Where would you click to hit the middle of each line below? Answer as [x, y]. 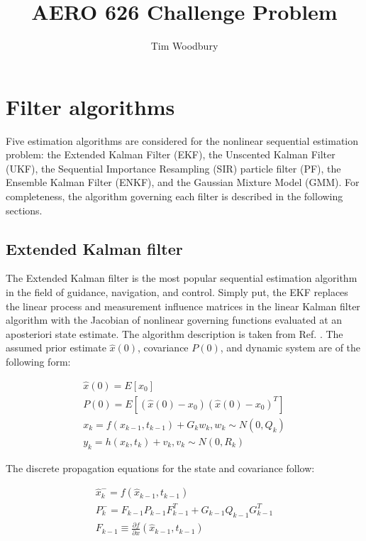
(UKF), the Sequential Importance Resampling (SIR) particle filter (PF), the [173, 168]
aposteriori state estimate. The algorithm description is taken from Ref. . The [174, 333]
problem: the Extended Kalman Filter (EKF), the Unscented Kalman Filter [171, 154]
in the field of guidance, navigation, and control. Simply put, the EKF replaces [177, 292]
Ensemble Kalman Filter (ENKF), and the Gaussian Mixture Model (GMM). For [183, 182]
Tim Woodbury [184, 46]
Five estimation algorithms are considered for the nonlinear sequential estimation [182, 140]
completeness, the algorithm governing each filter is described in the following [174, 196]
